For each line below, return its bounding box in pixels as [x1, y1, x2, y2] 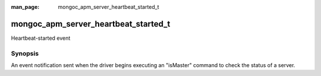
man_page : [11, 4, 40, 10]
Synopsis [11, 49, 39, 58]
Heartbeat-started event [11, 34, 71, 42]
